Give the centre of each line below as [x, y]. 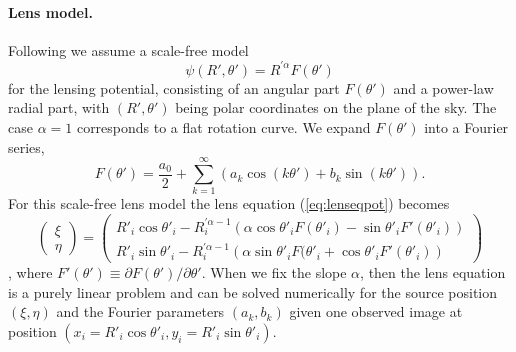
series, [26, 146]
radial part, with [59, 107]
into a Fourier [466, 127]
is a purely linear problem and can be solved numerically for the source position [253, 291]
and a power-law [443, 87]
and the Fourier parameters [140, 311]
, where [30, 272]
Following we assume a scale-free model [128, 49]
